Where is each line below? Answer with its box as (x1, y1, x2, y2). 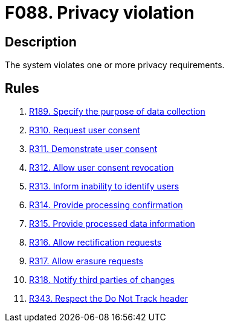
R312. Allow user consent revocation (29, 162, 174, 173)
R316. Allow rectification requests (29, 237, 162, 248)
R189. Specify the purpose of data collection (29, 106, 205, 117)
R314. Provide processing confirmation (29, 200, 183, 211)
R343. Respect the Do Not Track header (29, 293, 188, 304)
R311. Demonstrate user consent (29, 144, 157, 154)
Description (5, 34, 77, 49)
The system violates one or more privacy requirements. (5, 60, 225, 71)
